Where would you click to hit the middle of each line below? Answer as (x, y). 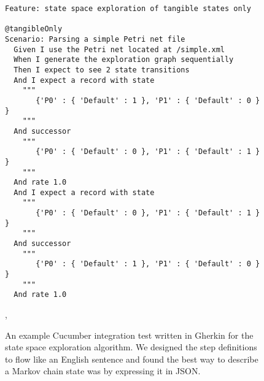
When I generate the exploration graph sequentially (124, 60)
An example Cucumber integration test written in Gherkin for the (129, 335)
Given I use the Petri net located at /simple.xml (119, 49)
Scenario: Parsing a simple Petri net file (95, 39)
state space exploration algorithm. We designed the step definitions (131, 347)
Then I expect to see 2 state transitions (102, 70)
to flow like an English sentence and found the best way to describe (132, 359)
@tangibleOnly (34, 29)
